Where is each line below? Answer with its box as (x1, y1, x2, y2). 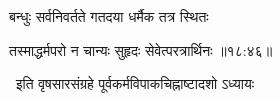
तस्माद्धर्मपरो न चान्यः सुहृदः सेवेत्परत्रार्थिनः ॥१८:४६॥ (9, 39, 273, 60)
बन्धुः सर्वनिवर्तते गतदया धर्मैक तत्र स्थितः (9, 6, 209, 26)
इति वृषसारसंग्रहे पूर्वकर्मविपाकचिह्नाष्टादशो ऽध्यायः (15, 73, 255, 94)
